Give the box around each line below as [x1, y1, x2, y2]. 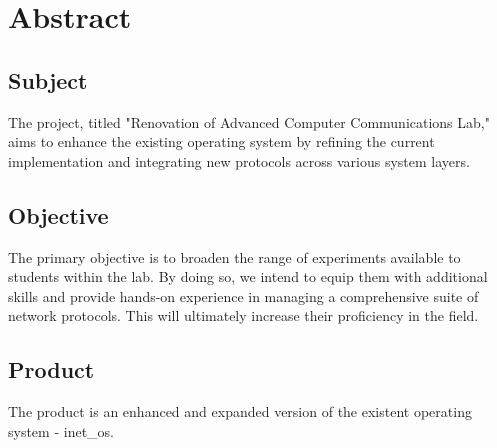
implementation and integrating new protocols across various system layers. [8, 150, 470, 171]
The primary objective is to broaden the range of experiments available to [8, 246, 461, 267]
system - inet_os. [8, 420, 114, 441]
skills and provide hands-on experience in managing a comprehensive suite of [8, 285, 479, 306]
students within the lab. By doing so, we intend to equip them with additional [8, 266, 488, 287]
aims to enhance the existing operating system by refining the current [8, 131, 435, 152]
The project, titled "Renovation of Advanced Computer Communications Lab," [8, 111, 490, 132]
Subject [8, 64, 88, 95]
